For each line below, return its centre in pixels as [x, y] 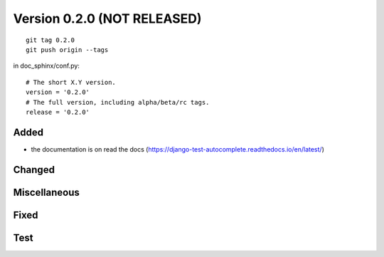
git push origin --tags [67, 49]
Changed [34, 170]
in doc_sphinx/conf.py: [46, 66]
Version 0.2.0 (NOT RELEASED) [107, 19]
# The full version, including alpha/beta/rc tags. [118, 102]
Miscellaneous [46, 192]
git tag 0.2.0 [50, 40]
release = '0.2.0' [58, 112]
